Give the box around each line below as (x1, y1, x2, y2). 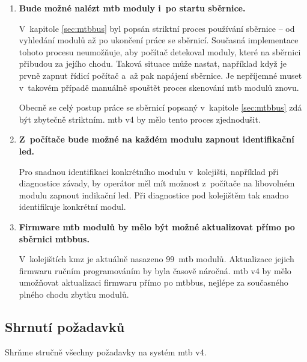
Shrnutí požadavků (5, 317, 125, 336)
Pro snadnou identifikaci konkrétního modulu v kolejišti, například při (19, 165, 279, 177)
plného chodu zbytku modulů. (19, 287, 129, 300)
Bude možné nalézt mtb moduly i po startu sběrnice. (19, 2, 246, 14)
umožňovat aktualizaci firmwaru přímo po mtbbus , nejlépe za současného (19, 276, 288, 289)
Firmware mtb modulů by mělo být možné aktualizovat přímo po (19, 220, 295, 233)
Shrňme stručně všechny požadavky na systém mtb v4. (5, 345, 207, 358)
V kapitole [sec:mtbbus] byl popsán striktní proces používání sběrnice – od (19, 22, 295, 34)
